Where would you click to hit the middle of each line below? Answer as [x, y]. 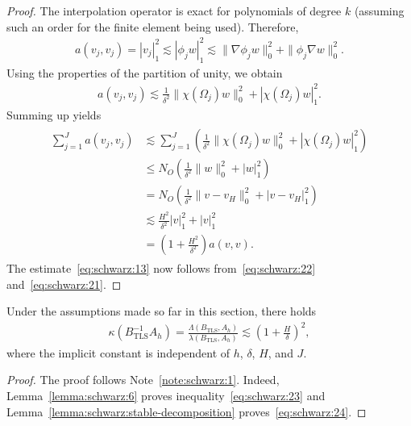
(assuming [379, 10]
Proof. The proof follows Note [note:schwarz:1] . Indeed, [143, 380]
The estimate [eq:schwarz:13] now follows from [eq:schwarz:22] [161, 268]
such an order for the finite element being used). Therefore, [153, 26]
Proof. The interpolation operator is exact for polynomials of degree [174, 10]
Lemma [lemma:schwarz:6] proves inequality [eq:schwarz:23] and [166, 395]
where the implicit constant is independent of [118, 352]
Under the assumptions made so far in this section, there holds [162, 311]
